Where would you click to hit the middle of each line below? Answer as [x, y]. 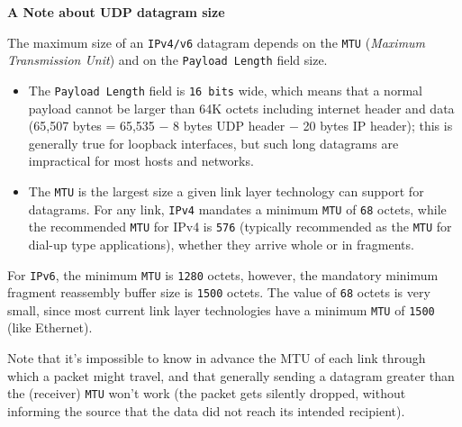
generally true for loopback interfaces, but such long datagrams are [213, 143]
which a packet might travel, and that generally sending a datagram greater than [231, 375]
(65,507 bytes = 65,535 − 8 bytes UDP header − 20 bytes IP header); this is [240, 126]
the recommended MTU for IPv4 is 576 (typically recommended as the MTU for [240, 227]
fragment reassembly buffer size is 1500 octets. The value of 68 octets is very [219, 292]
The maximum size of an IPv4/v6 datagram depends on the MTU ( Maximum [217, 42]
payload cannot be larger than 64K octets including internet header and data [241, 108]
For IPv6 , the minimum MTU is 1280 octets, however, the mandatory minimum [223, 274]
